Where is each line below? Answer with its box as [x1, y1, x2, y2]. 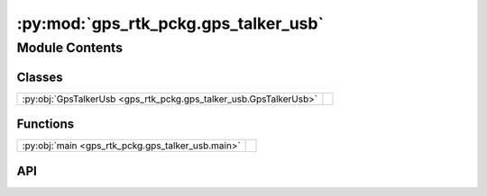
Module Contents [16, 40, 124, 56]
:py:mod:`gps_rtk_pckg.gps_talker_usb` [16, 13, 325, 33]
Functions [16, 117, 75, 132]
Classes [16, 69, 63, 85]
